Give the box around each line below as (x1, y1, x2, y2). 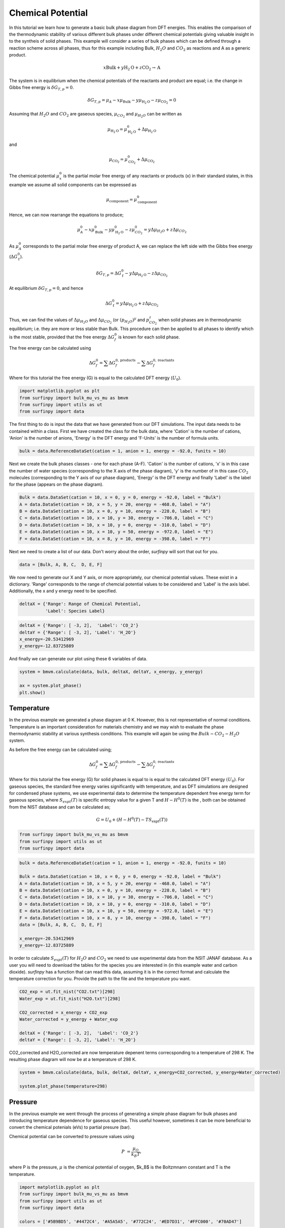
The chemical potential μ (9, 173, 60, 179)
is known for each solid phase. (118, 334, 180, 340)
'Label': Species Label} (45, 608, 105, 614)
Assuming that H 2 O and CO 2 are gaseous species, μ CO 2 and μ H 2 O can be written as (9, 111, 182, 119)
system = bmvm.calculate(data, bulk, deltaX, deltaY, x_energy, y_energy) (19, 669, 204, 675)
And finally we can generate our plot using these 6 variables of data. (9, 656, 148, 662)
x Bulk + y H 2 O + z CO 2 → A (103, 65, 160, 72)
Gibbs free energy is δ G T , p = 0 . (9, 84, 74, 92)
